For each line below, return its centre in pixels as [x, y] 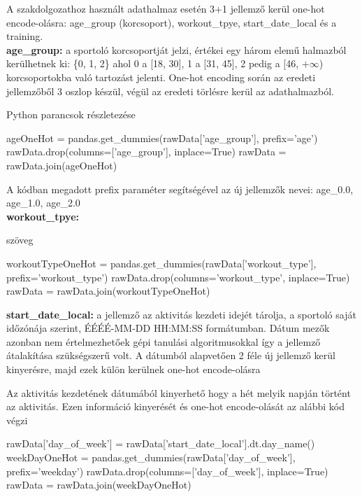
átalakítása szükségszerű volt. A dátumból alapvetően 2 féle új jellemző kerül [171, 355]
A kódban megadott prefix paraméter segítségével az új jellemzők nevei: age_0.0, [180, 189]
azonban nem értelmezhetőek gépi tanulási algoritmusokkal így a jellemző [164, 341]
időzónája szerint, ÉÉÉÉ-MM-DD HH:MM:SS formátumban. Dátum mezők [168, 328]
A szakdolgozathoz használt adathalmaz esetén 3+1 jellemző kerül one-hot [166, 8]
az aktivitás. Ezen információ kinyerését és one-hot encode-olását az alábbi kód [175, 406]
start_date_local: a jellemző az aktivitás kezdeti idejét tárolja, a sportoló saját [181, 314]
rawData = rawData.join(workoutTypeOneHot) [108, 291]
